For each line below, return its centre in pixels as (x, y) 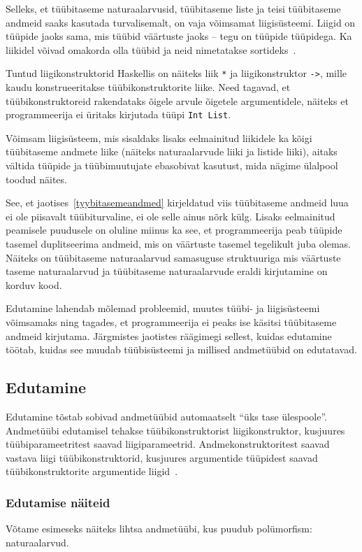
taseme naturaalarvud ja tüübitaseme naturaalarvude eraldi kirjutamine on (167, 271)
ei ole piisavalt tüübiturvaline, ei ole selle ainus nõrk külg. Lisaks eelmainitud (171, 216)
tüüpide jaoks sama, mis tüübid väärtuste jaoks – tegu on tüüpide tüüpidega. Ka (179, 36)
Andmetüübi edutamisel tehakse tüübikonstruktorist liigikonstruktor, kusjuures (175, 430)
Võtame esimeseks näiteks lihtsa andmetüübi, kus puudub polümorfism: (159, 529)
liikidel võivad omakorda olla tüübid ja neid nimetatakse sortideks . (151, 49)
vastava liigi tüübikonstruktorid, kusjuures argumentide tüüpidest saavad (162, 457)
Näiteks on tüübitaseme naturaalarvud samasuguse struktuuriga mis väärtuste (173, 257)
